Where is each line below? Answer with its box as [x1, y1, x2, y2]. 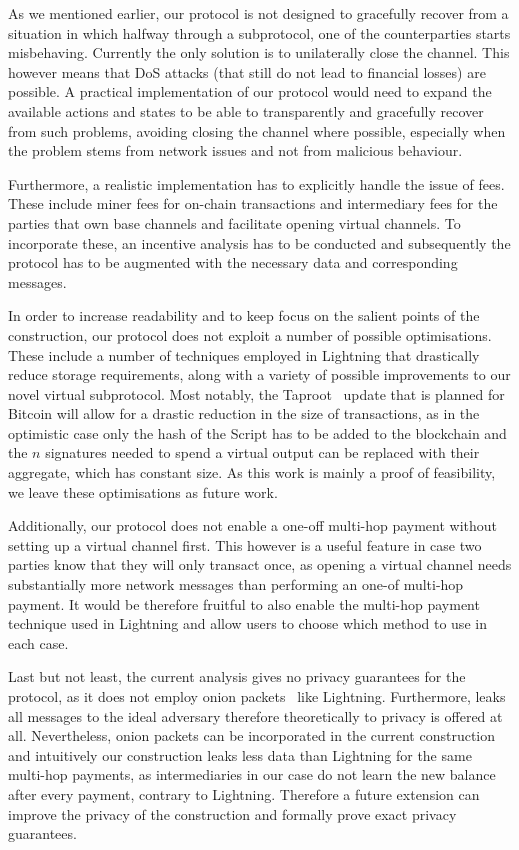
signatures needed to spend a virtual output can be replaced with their [45, 442, 480, 463]
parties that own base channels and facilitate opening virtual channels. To [8, 212, 461, 233]
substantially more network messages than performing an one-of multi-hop [8, 574, 464, 595]
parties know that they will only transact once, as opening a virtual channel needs [8, 554, 512, 575]
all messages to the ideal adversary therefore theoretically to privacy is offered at [8, 705, 503, 726]
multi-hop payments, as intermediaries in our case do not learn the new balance [8, 764, 496, 785]
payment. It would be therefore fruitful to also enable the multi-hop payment [8, 593, 480, 614]
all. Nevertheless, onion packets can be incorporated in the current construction [8, 725, 496, 746]
